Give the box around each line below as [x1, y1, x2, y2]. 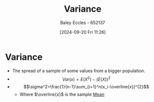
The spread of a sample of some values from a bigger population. [12, 68, 146, 74]
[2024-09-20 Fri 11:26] [60, 29, 106, 35]
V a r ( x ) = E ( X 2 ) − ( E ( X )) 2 [62, 75, 111, 82]
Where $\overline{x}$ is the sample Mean [19, 92, 105, 98]
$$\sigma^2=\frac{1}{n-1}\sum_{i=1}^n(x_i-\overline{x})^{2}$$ [23, 84, 149, 90]
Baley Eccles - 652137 [60, 20, 105, 25]
